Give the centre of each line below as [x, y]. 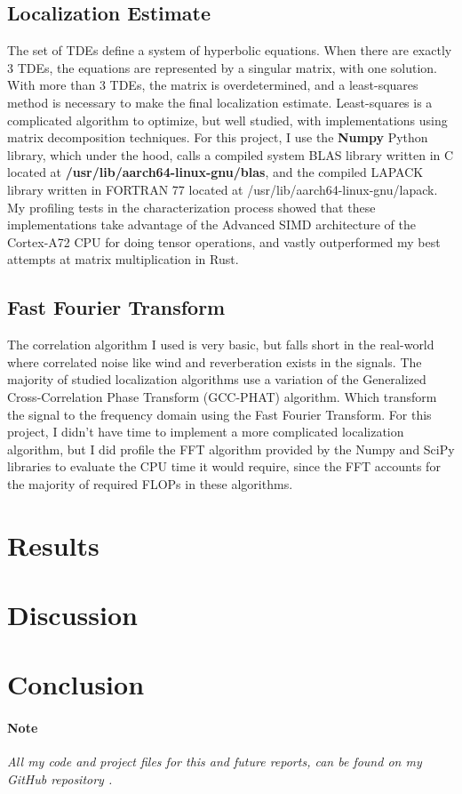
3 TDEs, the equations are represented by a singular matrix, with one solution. [222, 67]
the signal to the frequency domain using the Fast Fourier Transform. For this [219, 414]
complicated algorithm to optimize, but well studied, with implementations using [227, 120]
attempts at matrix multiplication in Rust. [123, 259]
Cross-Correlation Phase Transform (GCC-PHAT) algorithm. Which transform [222, 396]
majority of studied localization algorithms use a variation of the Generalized [217, 379]
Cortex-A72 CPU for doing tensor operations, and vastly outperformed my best [224, 241]
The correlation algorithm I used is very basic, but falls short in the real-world [221, 345]
